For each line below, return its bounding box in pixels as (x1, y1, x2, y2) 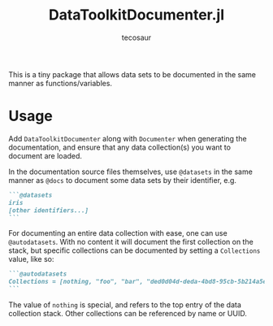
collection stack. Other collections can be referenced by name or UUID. (8, 309, 248, 318)
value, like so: (8, 254, 54, 264)
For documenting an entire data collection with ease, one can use (8, 228, 227, 238)
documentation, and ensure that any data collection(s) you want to (8, 142, 232, 152)
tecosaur (121, 33, 152, 42)
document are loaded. (8, 150, 83, 160)
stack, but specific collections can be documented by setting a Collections (8, 246, 261, 255)
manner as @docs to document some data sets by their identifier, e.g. (8, 175, 237, 185)
